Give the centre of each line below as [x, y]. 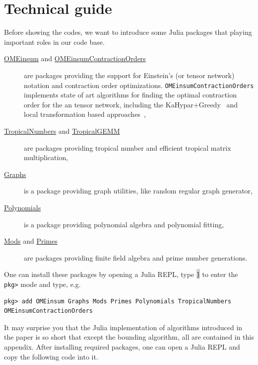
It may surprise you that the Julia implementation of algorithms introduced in [123, 327]
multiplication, [46, 157]
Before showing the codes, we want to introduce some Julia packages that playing [128, 32]
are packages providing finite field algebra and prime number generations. [136, 257]
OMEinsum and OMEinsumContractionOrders [75, 58]
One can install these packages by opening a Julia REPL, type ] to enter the [121, 274]
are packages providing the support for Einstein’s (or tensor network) [129, 75]
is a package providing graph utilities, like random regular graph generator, [138, 191]
